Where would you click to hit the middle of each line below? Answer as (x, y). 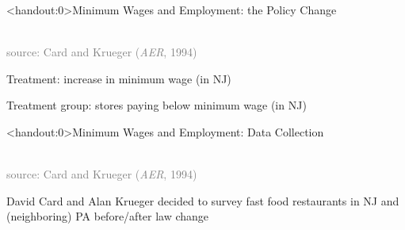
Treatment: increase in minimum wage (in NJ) (119, 78)
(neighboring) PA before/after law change (108, 216)
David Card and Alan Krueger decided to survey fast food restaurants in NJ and (203, 200)
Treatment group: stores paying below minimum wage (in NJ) (157, 105)
